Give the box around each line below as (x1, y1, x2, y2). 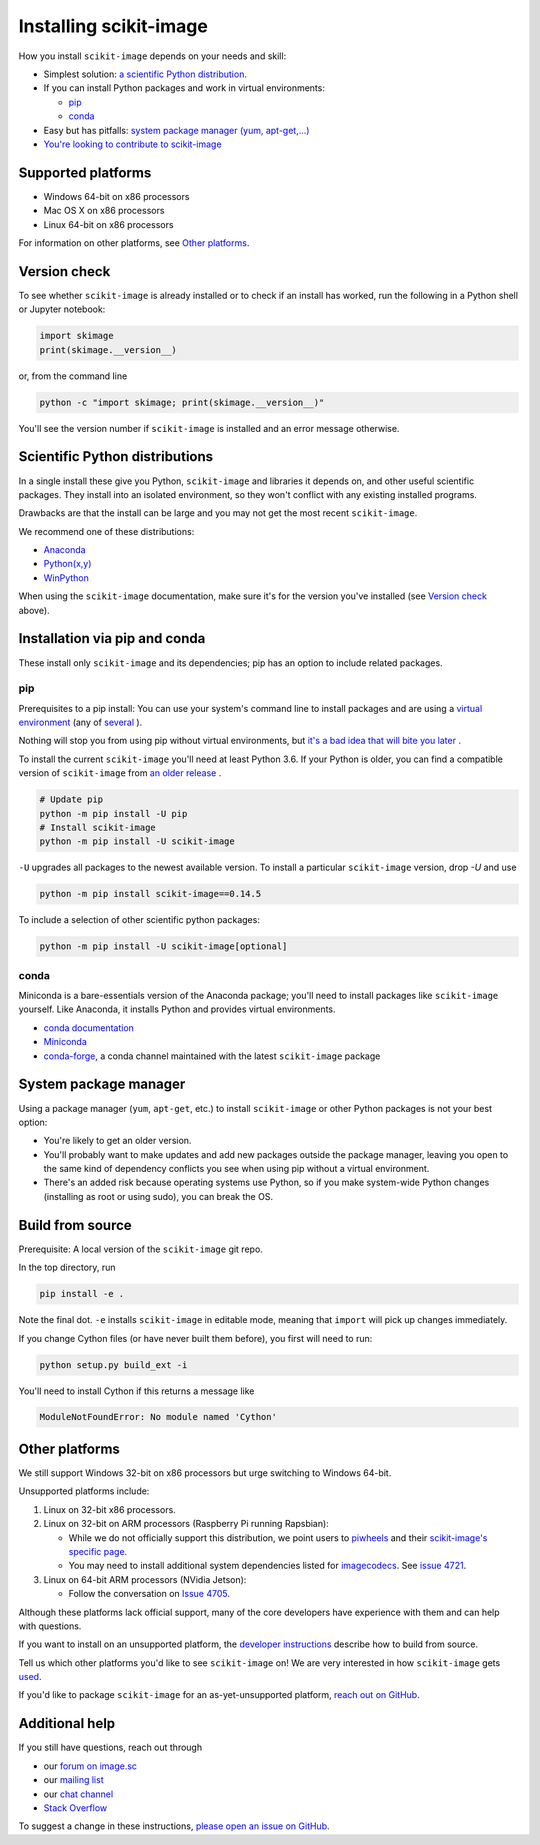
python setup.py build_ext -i (39, 1359, 188, 1370)
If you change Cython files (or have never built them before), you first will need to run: (18, 1332, 373, 1344)
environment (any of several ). (18, 716, 143, 729)
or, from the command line (18, 370, 128, 382)
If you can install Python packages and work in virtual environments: (43, 82, 325, 94)
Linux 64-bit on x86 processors (43, 218, 174, 230)
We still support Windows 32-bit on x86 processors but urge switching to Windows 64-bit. (18, 1466, 392, 1479)
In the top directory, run (18, 1261, 116, 1274)
